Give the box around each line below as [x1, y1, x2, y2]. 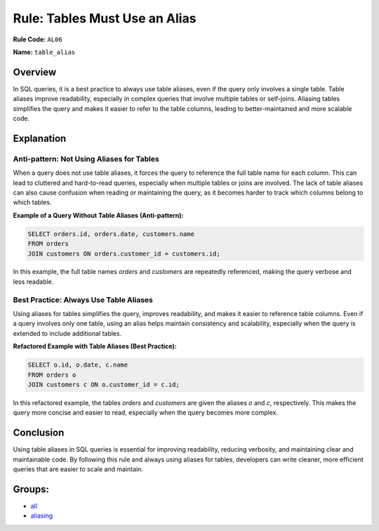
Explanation [13, 132, 67, 144]
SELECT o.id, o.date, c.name [27, 361, 128, 369]
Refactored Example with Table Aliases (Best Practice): [13, 342, 177, 350]
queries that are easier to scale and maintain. [13, 465, 144, 473]
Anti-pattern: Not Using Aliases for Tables [13, 154, 159, 164]
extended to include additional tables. [13, 329, 122, 337]
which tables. [13, 198, 52, 206]
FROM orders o [27, 371, 77, 379]
